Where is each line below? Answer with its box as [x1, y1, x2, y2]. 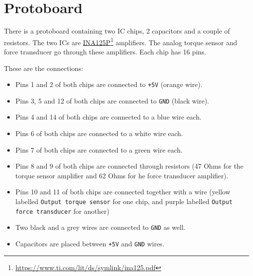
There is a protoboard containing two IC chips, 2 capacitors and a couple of [4, 26, 230, 36]
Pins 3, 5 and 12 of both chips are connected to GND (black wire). [15, 95, 209, 105]
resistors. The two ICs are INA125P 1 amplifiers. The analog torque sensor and [4, 35, 237, 47]
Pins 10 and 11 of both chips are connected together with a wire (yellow [15, 187, 231, 197]
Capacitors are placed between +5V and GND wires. [15, 239, 164, 248]
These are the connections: [4, 63, 83, 73]
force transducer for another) [15, 206, 109, 216]
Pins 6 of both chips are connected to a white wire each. [15, 128, 183, 138]
